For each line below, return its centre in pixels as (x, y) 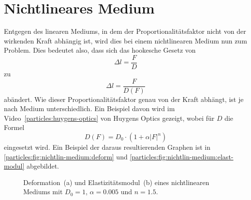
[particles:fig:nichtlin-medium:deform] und (66, 156)
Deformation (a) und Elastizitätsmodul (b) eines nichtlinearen (116, 182)
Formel (14, 127)
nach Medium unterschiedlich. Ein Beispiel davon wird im (89, 108)
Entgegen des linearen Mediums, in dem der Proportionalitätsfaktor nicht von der (125, 31)
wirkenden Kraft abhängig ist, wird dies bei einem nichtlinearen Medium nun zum (125, 40)
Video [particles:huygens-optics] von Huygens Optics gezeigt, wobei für (109, 118)
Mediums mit (43, 192)
